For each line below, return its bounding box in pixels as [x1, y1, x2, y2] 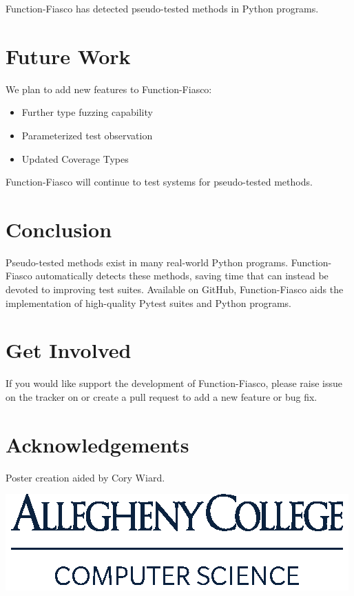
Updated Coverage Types [21, 151, 129, 166]
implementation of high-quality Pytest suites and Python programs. [6, 295, 291, 310]
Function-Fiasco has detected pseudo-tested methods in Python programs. [6, 1, 319, 15]
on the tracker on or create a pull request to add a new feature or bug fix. [6, 389, 317, 404]
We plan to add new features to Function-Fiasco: [6, 81, 212, 96]
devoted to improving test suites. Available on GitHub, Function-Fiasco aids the [6, 282, 344, 296]
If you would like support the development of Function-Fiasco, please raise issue [6, 376, 342, 390]
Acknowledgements [6, 430, 189, 458]
